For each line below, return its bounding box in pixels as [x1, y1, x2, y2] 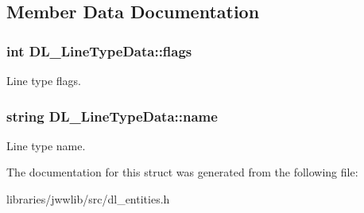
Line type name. [6, 137, 86, 153]
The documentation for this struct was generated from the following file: [6, 164, 358, 180]
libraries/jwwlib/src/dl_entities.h [6, 191, 170, 207]
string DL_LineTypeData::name [6, 106, 218, 126]
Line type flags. [6, 72, 81, 88]
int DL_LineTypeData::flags [6, 41, 192, 60]
